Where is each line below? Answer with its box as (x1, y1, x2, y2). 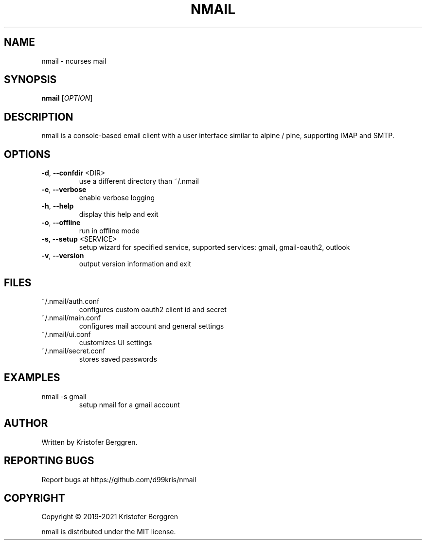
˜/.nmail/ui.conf (41, 330, 91, 338)
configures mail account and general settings (79, 321, 224, 330)
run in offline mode (79, 227, 140, 235)
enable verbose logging (79, 193, 155, 202)
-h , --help (41, 202, 74, 211)
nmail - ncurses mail (41, 56, 106, 65)
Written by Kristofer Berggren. (41, 438, 138, 446)
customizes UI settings (79, 338, 152, 347)
